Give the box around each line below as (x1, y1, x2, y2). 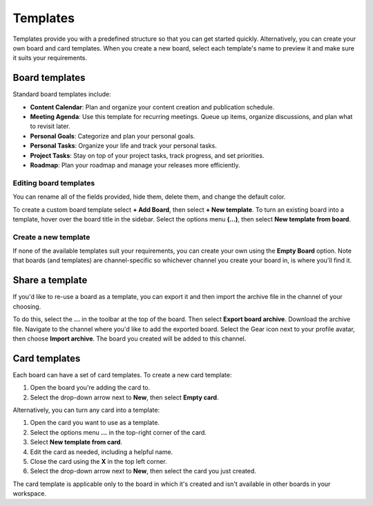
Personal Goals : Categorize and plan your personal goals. (30, 132, 195, 140)
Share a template (12, 274, 88, 287)
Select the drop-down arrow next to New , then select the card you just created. (30, 467, 257, 476)
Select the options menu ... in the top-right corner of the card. (30, 428, 207, 436)
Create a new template (12, 232, 90, 242)
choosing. (12, 302, 41, 311)
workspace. (12, 489, 46, 498)
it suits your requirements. (12, 54, 88, 62)
